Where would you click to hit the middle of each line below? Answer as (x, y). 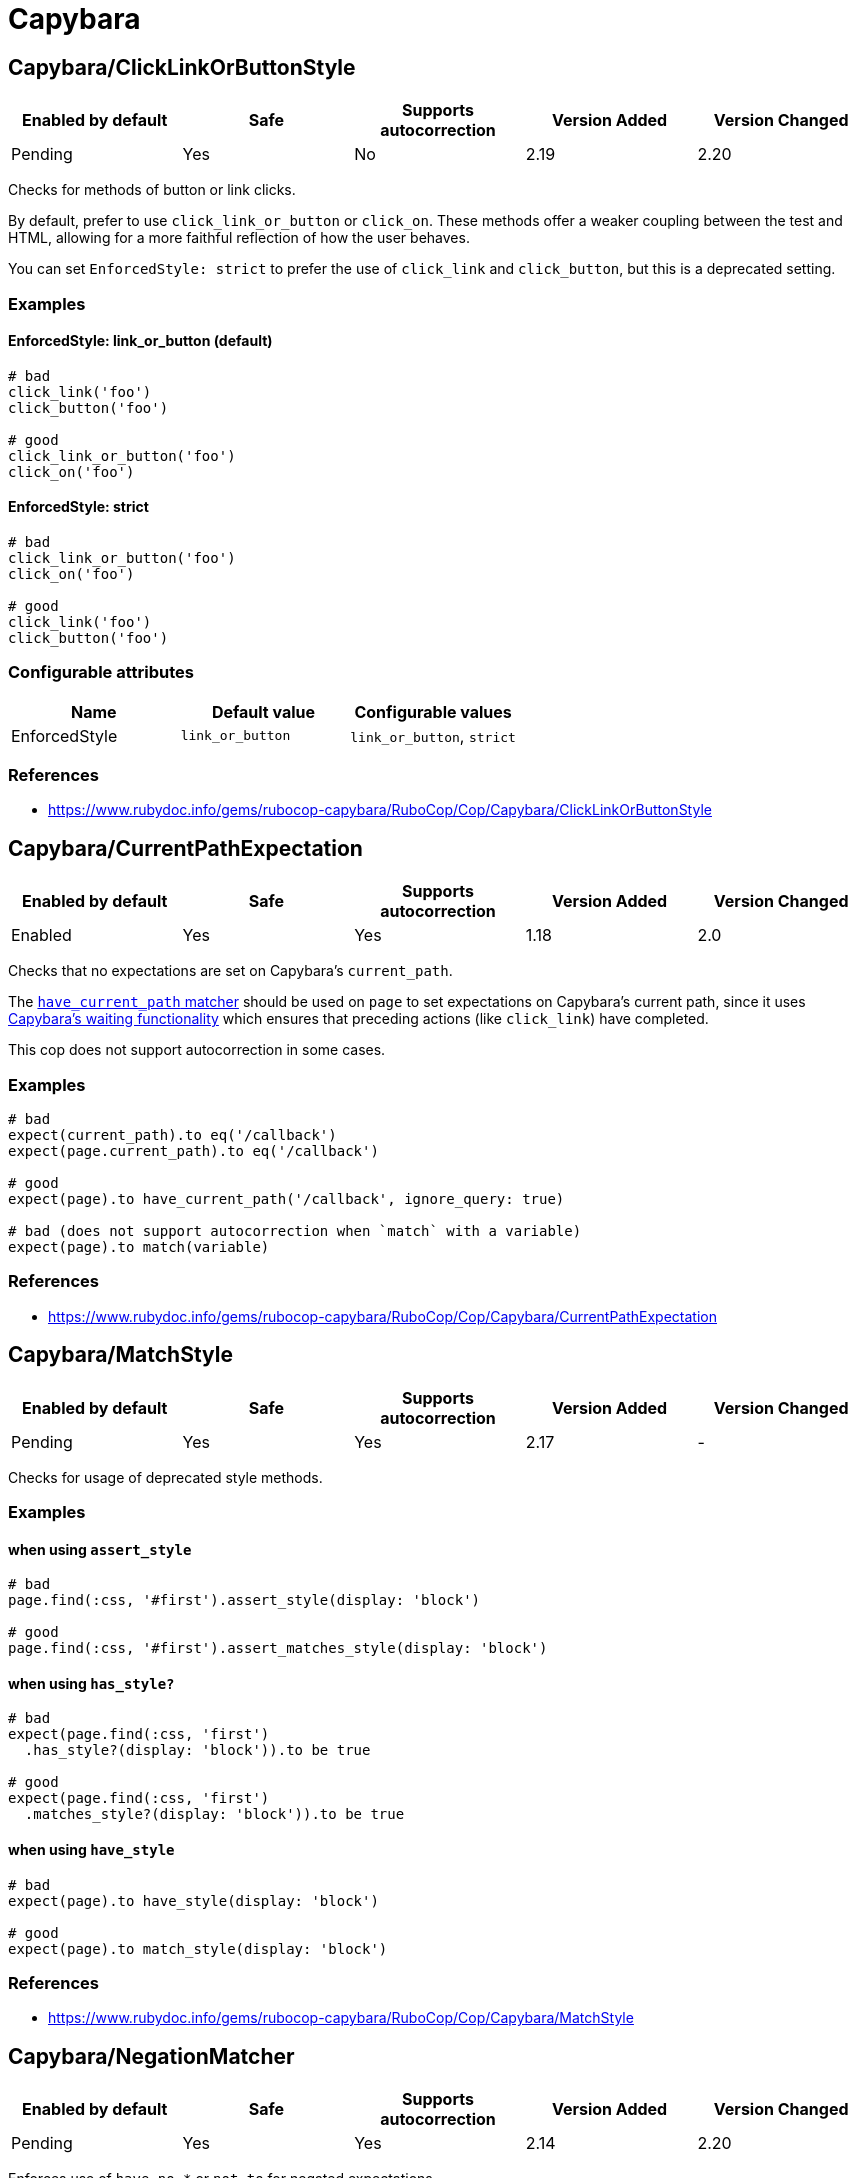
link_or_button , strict (433, 735)
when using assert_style (100, 1549)
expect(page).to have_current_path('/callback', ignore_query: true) (286, 1199)
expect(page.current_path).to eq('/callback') (193, 1151)
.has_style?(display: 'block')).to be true (197, 1750)
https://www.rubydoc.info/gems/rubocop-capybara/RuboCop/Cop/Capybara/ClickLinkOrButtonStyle (380, 810)
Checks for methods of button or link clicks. (152, 190)
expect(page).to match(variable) (139, 1247)
